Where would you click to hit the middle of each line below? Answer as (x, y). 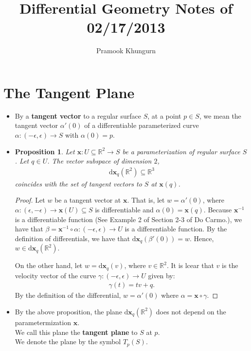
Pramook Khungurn (126, 51)
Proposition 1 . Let (45, 151)
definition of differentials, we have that (72, 238)
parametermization (43, 322)
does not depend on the (191, 311)
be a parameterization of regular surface (181, 151)
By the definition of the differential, (68, 295)
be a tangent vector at (88, 200)
